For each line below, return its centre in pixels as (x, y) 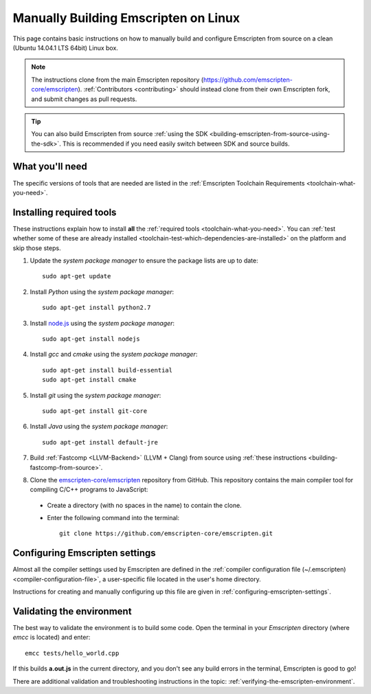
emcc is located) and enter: (52, 637)
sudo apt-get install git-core (95, 411)
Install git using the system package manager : (95, 395)
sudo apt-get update (77, 276)
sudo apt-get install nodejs (91, 339)
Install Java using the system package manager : (99, 427)
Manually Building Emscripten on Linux (126, 18)
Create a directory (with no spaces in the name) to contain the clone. (144, 505)
